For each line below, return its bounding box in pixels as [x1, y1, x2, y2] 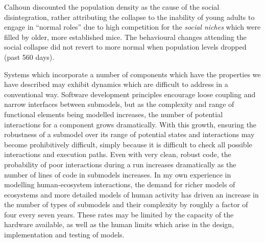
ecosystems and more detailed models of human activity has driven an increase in [4, 189, 259, 200]
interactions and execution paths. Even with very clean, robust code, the [4, 149, 231, 160]
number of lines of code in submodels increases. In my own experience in [4, 169, 231, 180]
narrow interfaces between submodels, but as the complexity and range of [4, 99, 234, 109]
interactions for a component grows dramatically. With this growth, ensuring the [4, 119, 257, 129]
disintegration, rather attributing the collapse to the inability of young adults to [4, 11, 255, 22]
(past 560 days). [4, 51, 55, 62]
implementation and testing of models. [4, 229, 125, 240]
